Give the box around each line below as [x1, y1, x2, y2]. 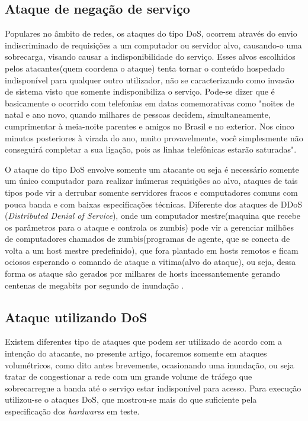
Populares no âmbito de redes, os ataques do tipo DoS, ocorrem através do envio [5, 27, 297, 40]
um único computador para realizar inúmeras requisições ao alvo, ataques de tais [5, 174, 298, 187]
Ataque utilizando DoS [5, 307, 147, 326]
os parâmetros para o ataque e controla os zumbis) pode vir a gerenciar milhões [5, 221, 294, 233]
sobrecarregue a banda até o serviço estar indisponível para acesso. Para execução [5, 381, 301, 394]
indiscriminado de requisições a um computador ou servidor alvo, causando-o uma [5, 38, 302, 51]
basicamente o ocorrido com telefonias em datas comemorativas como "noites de [5, 96, 294, 109]
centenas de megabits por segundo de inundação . [5, 278, 184, 291]
